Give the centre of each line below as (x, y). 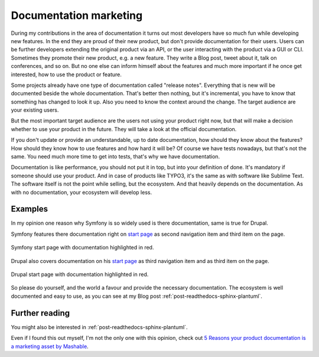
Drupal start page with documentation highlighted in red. (80, 274)
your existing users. (35, 110)
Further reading (40, 313)
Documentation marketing (77, 15)
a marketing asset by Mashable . (50, 346)
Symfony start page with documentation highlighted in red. (82, 248)
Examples (30, 209)
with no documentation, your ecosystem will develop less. (82, 192)
